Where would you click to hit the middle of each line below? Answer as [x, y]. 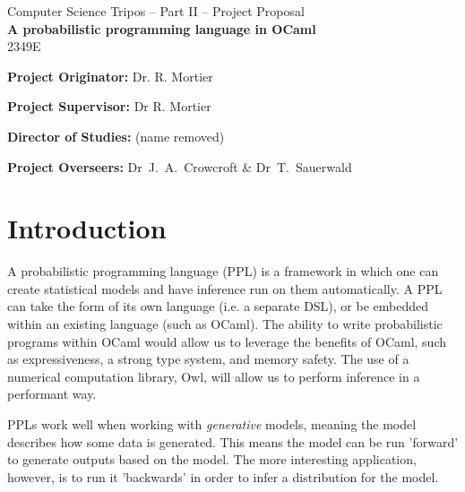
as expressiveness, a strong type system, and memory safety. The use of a [208, 359]
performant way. [52, 394]
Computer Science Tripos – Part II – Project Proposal [156, 11]
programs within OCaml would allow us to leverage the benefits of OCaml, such [227, 341]
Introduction [87, 228]
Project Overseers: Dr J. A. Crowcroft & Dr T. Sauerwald [180, 166]
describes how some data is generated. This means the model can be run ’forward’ [233, 441]
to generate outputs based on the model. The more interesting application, [212, 459]
